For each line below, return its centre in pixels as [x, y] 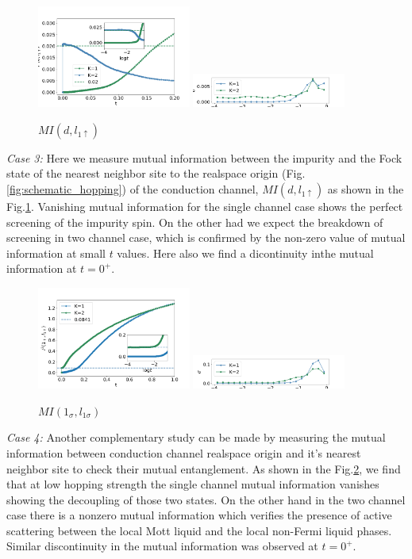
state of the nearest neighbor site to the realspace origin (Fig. [156, 173]
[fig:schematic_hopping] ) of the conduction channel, [133, 188]
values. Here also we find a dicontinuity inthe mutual [245, 253]
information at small [56, 253]
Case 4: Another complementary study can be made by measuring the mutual [196, 437]
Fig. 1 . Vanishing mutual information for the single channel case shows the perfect [205, 206]
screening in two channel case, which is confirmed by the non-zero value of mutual [206, 237]
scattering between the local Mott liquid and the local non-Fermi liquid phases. [199, 530]
